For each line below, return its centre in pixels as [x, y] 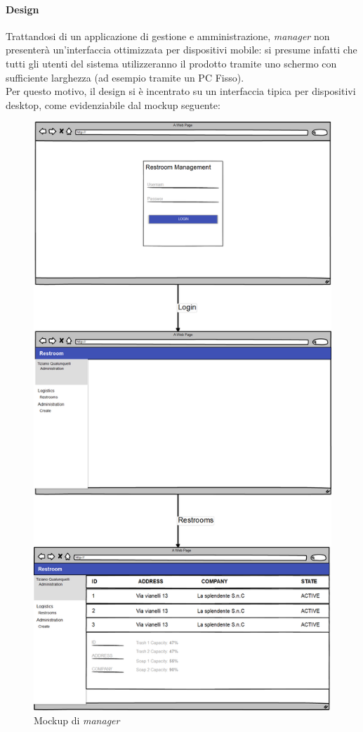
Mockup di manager [77, 720]
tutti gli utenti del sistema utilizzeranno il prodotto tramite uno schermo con [171, 63]
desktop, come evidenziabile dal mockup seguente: [113, 104]
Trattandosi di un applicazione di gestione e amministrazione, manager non [168, 36]
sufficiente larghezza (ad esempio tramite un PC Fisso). [125, 77]
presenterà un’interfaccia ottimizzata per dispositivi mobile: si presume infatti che [181, 50]
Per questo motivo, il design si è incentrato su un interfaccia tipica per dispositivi [181, 91]
